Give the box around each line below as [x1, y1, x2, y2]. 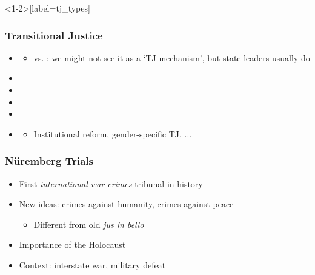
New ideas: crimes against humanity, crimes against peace [19, 197, 234, 210]
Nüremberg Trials [5, 153, 94, 168]
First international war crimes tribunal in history [19, 177, 203, 190]
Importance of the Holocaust [19, 238, 126, 251]
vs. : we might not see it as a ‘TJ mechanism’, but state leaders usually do [33, 51, 310, 64]
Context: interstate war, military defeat [19, 258, 166, 271]
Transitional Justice [5, 27, 103, 42]
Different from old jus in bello [33, 217, 144, 230]
